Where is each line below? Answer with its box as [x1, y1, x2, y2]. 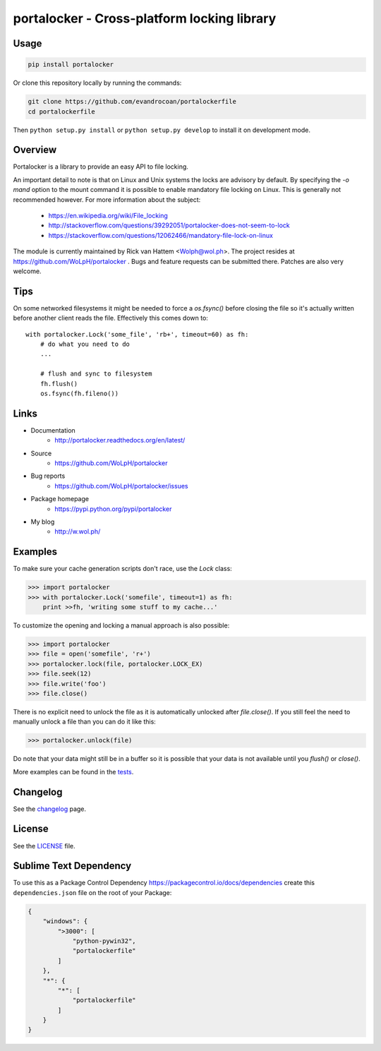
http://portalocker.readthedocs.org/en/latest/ [54, 436, 186, 445]
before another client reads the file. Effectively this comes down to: [13, 314, 208, 323]
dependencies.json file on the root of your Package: [13, 888, 172, 896]
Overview [13, 144, 57, 156]
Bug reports [30, 472, 66, 480]
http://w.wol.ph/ [54, 527, 101, 536]
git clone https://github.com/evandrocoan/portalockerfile [28, 97, 236, 106]
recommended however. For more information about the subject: [13, 195, 201, 204]
